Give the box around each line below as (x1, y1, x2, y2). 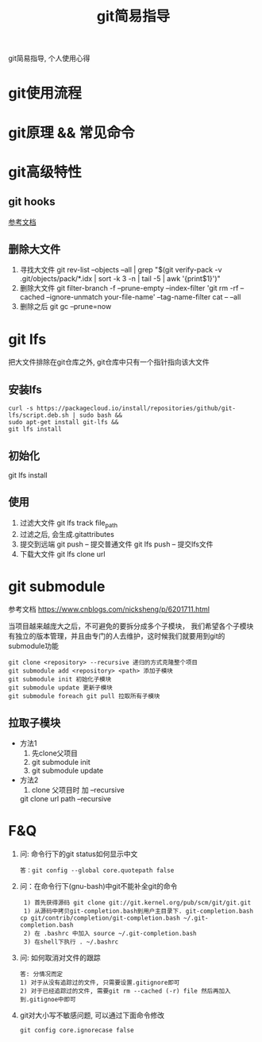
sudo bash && (79, 411, 123, 419)
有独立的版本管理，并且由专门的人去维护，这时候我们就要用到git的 (8, 631, 225, 641)
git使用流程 (8, 84, 82, 102)
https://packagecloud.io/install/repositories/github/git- (37, 404, 237, 413)
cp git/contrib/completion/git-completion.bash (19, 914, 180, 922)
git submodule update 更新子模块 (8, 684, 113, 692)
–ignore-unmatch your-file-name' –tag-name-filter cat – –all (46, 292, 241, 302)
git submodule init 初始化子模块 (8, 676, 112, 684)
